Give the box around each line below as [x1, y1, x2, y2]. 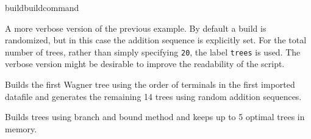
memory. [5, 122, 37, 135]
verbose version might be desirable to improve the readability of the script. [5, 57, 285, 70]
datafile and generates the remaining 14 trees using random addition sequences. [5, 90, 302, 102]
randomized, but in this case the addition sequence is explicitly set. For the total [5, 34, 307, 46]
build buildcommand [5, 1, 79, 13]
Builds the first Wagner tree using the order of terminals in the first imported [5, 78, 295, 91]
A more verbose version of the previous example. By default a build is [5, 21, 266, 34]
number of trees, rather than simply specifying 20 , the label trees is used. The [5, 45, 301, 58]
